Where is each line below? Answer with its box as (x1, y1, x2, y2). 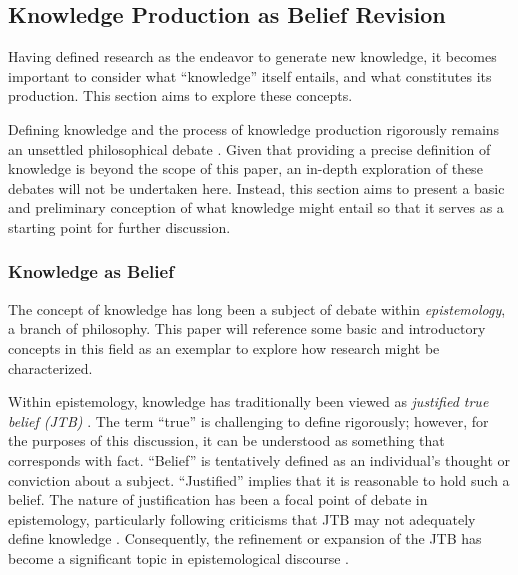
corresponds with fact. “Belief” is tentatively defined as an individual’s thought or (8, 449, 511, 470)
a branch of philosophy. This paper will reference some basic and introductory (8, 318, 486, 339)
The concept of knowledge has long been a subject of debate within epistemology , (8, 298, 506, 319)
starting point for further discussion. (8, 216, 231, 237)
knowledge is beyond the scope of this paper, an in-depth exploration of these (8, 158, 483, 179)
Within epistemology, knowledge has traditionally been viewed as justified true (8, 391, 489, 412)
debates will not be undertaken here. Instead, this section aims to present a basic (8, 177, 505, 198)
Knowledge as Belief (8, 259, 174, 284)
